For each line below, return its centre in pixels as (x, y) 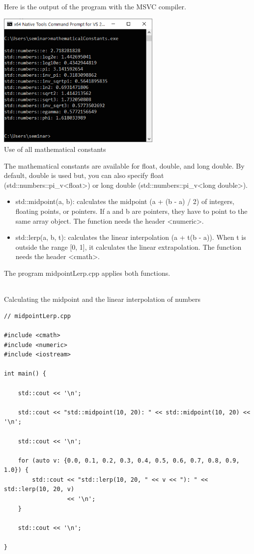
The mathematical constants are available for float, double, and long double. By (124, 165)
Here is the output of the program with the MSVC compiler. (95, 6)
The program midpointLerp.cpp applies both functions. (87, 273)
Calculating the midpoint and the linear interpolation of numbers (102, 299)
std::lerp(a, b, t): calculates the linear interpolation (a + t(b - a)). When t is (131, 237)
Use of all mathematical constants (55, 149)
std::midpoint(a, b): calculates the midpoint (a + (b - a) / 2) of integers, (125, 201)
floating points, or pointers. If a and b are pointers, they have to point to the (131, 211)
